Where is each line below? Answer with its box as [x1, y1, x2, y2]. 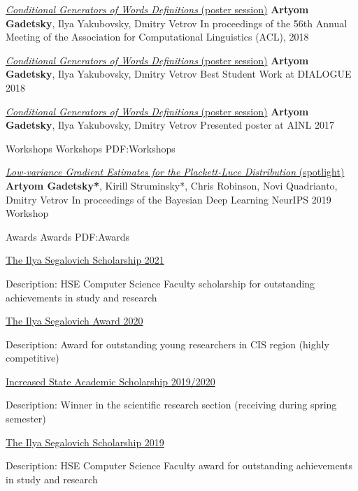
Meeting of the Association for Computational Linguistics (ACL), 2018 [6, 29, 309, 44]
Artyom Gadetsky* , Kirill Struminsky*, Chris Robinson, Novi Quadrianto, [6, 178, 338, 192]
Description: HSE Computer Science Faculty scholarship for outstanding [6, 276, 315, 290]
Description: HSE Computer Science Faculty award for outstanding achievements [6, 458, 353, 473]
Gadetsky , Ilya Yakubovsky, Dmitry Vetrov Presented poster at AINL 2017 [6, 118, 334, 132]
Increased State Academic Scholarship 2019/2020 [6, 373, 215, 388]
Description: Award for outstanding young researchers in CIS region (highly [6, 336, 329, 351]
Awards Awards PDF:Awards [6, 229, 130, 243]
